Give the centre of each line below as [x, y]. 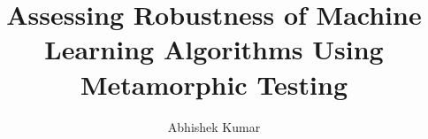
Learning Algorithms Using [214, 49]
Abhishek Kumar [214, 126]
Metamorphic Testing [214, 84]
